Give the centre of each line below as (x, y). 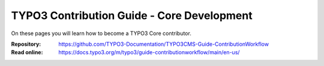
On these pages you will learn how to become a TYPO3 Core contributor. (101, 33)
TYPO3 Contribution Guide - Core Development (132, 15)
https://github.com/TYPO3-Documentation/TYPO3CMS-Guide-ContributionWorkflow (164, 44)
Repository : (26, 44)
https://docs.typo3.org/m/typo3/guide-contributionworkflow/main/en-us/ (149, 52)
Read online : (27, 52)
